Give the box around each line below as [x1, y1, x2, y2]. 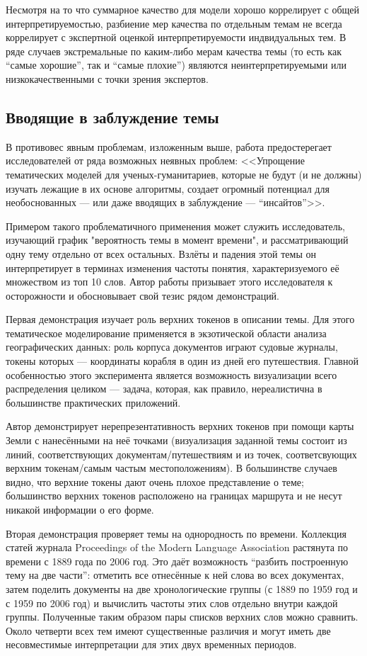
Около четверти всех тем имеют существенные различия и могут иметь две [6, 623, 331, 638]
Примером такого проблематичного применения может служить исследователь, [6, 218, 345, 233]
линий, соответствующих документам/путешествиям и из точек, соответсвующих [6, 446, 357, 461]
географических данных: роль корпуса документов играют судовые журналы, [6, 339, 338, 354]
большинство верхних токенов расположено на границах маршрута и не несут [6, 488, 342, 503]
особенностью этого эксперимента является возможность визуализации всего [6, 367, 337, 382]
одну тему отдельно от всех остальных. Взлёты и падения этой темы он [6, 246, 316, 261]
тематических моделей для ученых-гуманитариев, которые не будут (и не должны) [6, 166, 362, 181]
